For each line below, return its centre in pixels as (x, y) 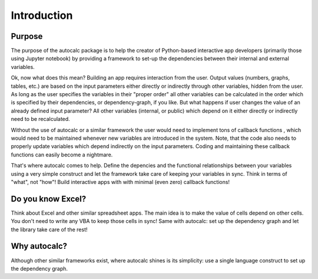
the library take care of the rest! (49, 229)
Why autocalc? (39, 246)
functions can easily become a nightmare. (62, 155)
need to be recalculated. (40, 119)
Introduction (42, 15)
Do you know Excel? (49, 198)
